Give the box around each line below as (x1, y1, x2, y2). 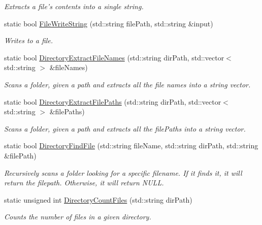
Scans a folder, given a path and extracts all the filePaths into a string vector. (4, 123, 246, 134)
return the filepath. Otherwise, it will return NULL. (4, 177, 164, 188)
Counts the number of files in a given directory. (4, 211, 151, 222)
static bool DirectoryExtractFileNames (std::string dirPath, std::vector (4, 52, 224, 62)
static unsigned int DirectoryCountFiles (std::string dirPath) (4, 194, 192, 205)
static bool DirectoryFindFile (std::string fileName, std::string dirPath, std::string (4, 140, 258, 151)
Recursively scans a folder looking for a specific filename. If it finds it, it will (4, 167, 242, 178)
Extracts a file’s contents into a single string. (4, 1, 144, 11)
